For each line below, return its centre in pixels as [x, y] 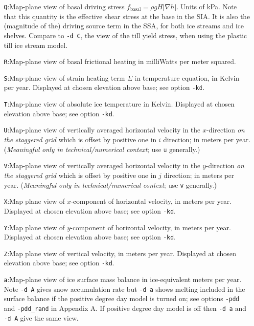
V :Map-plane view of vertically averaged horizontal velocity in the [102, 165]
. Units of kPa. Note [207, 6]
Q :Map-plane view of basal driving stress [64, 6]
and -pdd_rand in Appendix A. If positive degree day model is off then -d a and [125, 308]
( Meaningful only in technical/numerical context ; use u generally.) [102, 149]
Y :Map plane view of [35, 227]
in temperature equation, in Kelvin [187, 77]
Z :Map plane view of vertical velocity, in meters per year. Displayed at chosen [120, 253]
